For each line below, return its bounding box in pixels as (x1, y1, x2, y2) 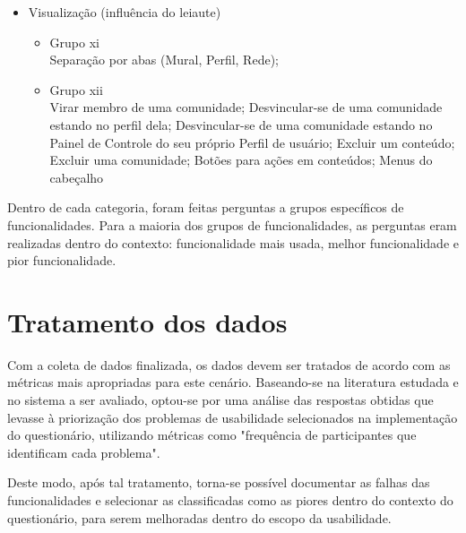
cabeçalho (49, 168, 104, 186)
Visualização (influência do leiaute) (28, 3, 221, 21)
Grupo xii (49, 80, 103, 99)
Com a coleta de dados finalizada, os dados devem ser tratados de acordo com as (7, 355, 451, 374)
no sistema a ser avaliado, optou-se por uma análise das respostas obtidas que (7, 391, 434, 409)
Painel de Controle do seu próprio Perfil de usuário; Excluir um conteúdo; (49, 133, 455, 151)
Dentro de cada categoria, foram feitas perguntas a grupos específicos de (7, 198, 404, 217)
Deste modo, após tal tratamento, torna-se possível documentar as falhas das (7, 473, 430, 492)
